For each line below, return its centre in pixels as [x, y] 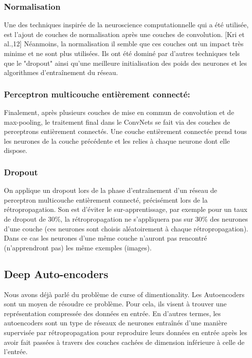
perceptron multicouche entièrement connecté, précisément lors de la [106, 199]
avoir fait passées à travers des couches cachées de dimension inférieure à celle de [124, 342]
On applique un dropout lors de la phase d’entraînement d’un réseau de [111, 190]
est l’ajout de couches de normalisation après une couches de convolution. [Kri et [124, 34]
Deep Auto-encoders [56, 273]
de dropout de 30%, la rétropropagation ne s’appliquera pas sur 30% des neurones [126, 218]
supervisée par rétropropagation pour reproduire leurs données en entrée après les [126, 332]
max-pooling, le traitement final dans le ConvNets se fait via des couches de [117, 122]
